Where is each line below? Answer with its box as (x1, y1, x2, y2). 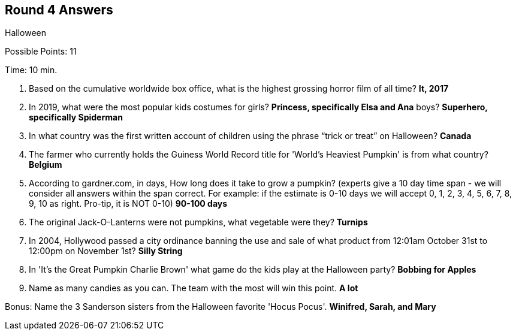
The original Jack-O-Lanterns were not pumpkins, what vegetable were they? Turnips (29, 217, 368, 228)
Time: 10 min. (5, 65, 58, 76)
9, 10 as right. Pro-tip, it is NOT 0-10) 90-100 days (29, 198, 228, 209)
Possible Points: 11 (5, 46, 77, 57)
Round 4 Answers (5, 2, 113, 17)
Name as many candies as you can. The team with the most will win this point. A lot (29, 283, 358, 294)
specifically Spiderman (29, 112, 123, 123)
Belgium (29, 159, 62, 170)
